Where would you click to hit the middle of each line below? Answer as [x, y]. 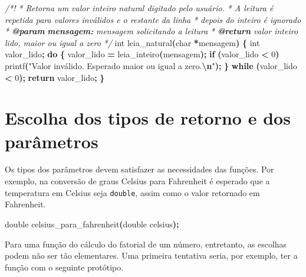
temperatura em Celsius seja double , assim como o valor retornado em [132, 192]
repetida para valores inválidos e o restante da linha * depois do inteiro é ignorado [153, 19]
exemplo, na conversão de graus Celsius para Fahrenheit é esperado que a [137, 181]
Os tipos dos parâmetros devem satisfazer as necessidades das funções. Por [139, 169]
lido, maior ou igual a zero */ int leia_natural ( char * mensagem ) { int [132, 42]
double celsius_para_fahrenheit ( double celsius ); [92, 224]
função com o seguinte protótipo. [64, 267]
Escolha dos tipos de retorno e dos [148, 118]
